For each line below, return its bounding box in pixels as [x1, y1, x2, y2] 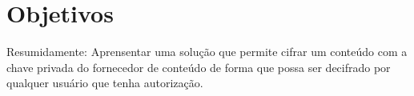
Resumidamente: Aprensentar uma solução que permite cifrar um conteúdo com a [6, 43, 408, 60]
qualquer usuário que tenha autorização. [6, 74, 203, 91]
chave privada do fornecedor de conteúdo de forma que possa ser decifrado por [6, 58, 391, 75]
